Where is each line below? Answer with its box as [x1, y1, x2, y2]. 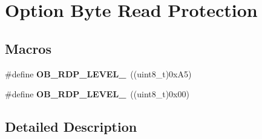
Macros [5, 39, 51, 57]
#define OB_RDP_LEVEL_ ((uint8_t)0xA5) [5, 67, 192, 80]
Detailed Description [5, 117, 137, 136]
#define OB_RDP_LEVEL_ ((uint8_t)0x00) [5, 88, 189, 100]
